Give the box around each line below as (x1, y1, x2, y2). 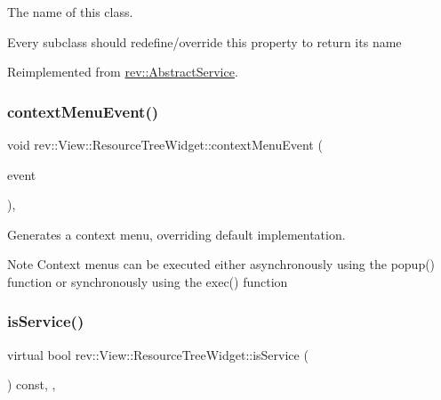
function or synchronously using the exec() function (7, 272, 288, 290)
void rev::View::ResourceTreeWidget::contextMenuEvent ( (7, 135, 323, 153)
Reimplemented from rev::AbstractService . (7, 62, 238, 81)
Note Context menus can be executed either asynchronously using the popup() (7, 255, 436, 273)
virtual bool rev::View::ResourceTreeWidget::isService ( (7, 345, 309, 363)
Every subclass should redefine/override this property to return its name (7, 32, 402, 51)
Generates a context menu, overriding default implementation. (7, 224, 346, 243)
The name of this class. (7, 3, 133, 20)
